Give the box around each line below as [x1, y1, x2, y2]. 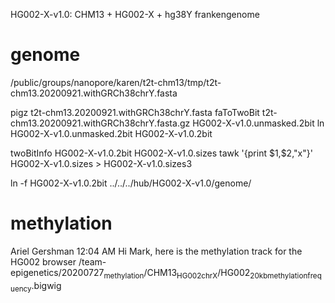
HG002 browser [10, 255, 77, 268]
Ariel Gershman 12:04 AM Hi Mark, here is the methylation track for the [10, 245, 303, 257]
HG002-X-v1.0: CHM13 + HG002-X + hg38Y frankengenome [10, 9, 260, 20]
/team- [78, 255, 107, 268]
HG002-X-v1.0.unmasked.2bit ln [192, 117, 325, 129]
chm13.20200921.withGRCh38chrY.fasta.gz [10, 117, 191, 129]
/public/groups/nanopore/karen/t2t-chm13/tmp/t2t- [10, 76, 222, 88]
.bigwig [31, 279, 62, 291]
